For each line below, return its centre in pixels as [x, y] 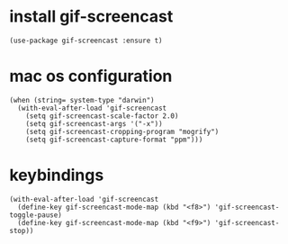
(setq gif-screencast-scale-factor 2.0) [102, 116]
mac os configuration [91, 76]
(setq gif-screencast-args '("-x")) [94, 123]
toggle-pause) [36, 215]
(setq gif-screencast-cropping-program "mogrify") [122, 131]
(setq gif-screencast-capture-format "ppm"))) [114, 140]
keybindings [57, 175]
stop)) [22, 230]
